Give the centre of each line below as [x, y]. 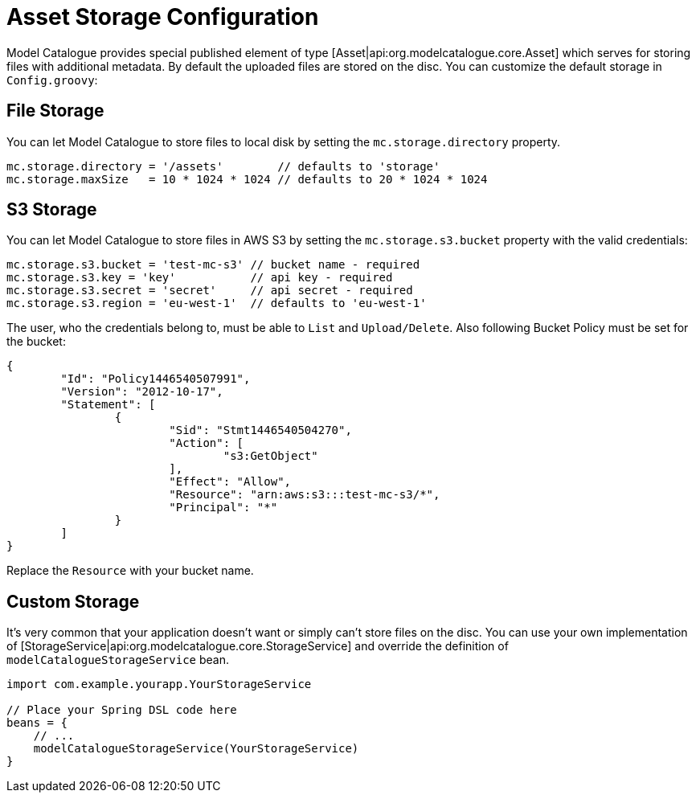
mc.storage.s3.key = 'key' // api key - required [200, 278]
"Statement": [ [108, 405]
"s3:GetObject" [270, 456]
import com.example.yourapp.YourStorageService [159, 684]
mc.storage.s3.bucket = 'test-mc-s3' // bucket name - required [213, 265]
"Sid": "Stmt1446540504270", [260, 430]
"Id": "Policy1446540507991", [156, 379]
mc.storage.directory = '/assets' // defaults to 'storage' [223, 166]
